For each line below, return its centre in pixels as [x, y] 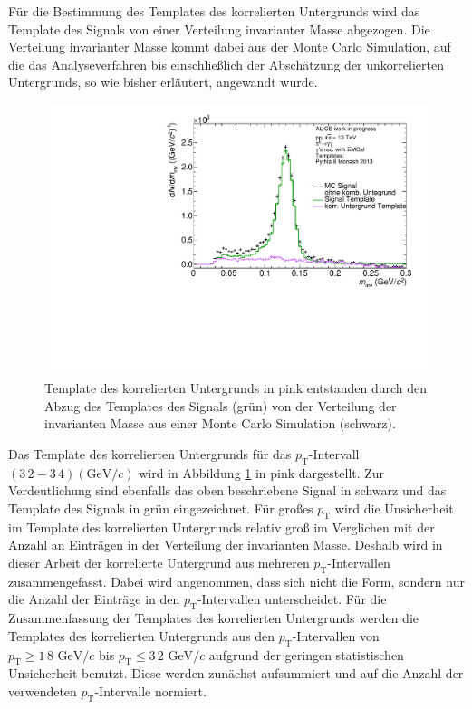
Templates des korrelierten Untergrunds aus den [142, 635]
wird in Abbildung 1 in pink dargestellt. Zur [262, 472]
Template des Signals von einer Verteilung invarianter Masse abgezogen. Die [219, 29]
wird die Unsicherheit [394, 508]
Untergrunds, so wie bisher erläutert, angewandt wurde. [163, 82]
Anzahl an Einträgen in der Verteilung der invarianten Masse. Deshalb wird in [226, 545]
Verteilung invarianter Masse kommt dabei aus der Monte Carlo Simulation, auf [230, 47]
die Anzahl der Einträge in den [94, 599]
